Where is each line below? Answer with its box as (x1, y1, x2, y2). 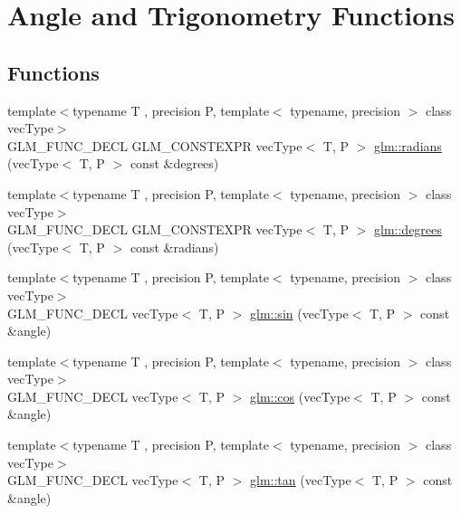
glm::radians (374, 136, 442, 155)
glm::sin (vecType (250, 303, 349, 322)
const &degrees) (130, 154, 219, 173)
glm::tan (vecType (250, 471, 351, 490)
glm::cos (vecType (250, 386, 351, 405)
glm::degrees (374, 220, 442, 239)
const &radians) (130, 237, 219, 256)
